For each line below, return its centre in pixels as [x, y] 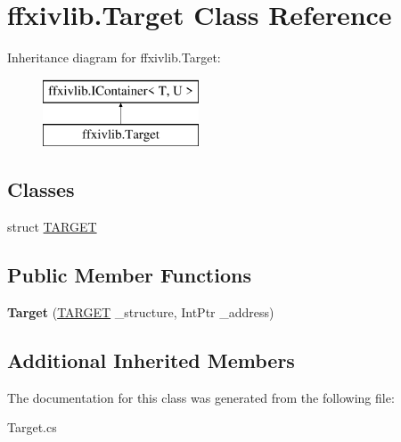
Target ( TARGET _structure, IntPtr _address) [141, 311]
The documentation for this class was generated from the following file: [201, 397]
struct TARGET [52, 227]
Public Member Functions [129, 275]
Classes [41, 189]
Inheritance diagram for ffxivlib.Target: [114, 57]
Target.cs [32, 427]
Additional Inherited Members [151, 360]
